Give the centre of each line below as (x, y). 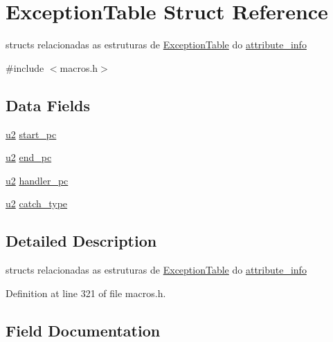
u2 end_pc (29, 157)
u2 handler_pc (37, 180)
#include (25, 67)
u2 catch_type (37, 203)
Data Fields (48, 105)
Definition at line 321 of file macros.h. (86, 293)
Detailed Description (81, 241)
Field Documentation (83, 330)
